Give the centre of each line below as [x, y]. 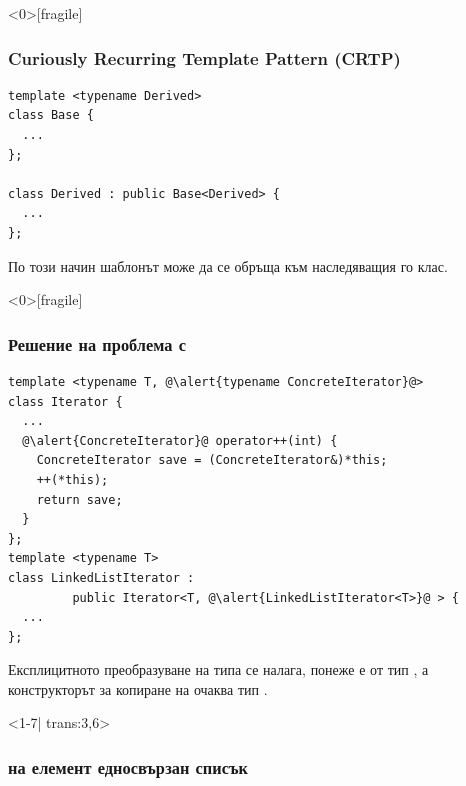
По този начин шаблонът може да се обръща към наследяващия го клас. [228, 265]
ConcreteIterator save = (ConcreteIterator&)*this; [212, 460]
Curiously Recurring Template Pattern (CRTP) [204, 57]
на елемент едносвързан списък [128, 766]
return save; [79, 499]
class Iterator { [65, 401]
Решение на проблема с [97, 343]
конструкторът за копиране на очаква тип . [138, 688]
